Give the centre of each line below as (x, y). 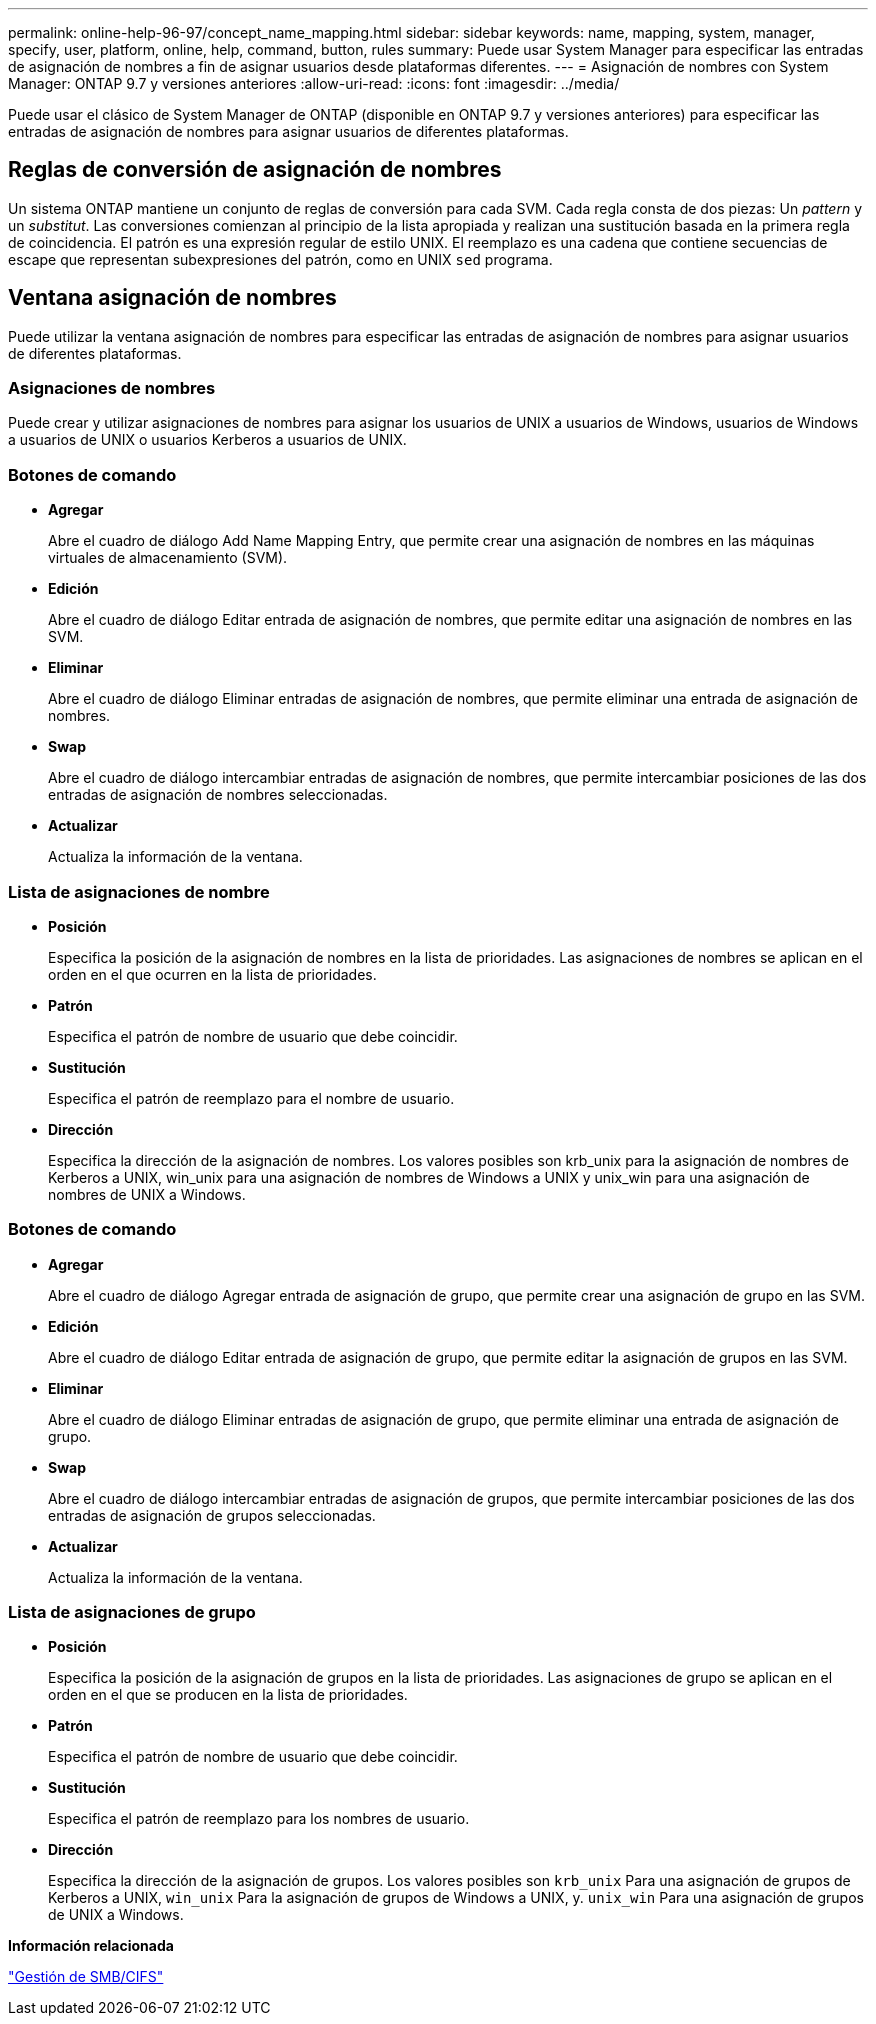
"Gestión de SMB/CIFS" (86, 1977)
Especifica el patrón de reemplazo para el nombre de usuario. (251, 1098)
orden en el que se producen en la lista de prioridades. (228, 1695)
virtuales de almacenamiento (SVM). (168, 558)
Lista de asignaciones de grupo (132, 1612)
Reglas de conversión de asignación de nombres (255, 170)
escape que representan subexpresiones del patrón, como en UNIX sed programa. (280, 259)
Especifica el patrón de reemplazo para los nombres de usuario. (259, 1819)
